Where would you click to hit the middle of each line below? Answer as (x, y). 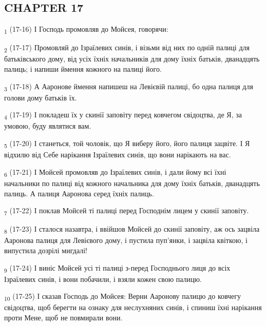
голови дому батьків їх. (41, 97)
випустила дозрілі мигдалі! (46, 250)
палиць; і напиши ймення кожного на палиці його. (83, 69)
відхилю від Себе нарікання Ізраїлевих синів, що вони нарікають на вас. (118, 155)
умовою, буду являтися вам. (48, 126)
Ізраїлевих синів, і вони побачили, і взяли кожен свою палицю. (103, 279)
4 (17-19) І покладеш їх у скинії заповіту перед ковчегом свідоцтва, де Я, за (123, 115)
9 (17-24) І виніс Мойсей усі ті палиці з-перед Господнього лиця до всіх (117, 268)
